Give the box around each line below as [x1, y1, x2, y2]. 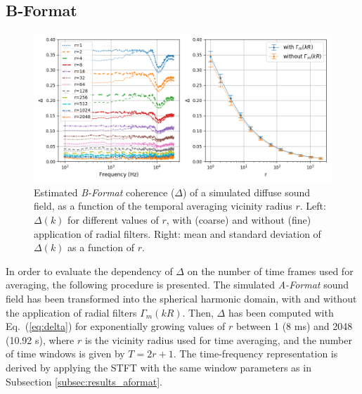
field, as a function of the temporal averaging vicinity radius [34, 198, 292, 213]
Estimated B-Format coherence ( [34, 184, 175, 199]
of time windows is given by [6, 346, 125, 361]
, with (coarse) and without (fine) [166, 212, 311, 227]
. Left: [299, 198, 326, 213]
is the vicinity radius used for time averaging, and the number [84, 332, 352, 347]
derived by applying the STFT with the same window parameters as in [6, 360, 311, 374]
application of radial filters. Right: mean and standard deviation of [34, 226, 321, 241]
